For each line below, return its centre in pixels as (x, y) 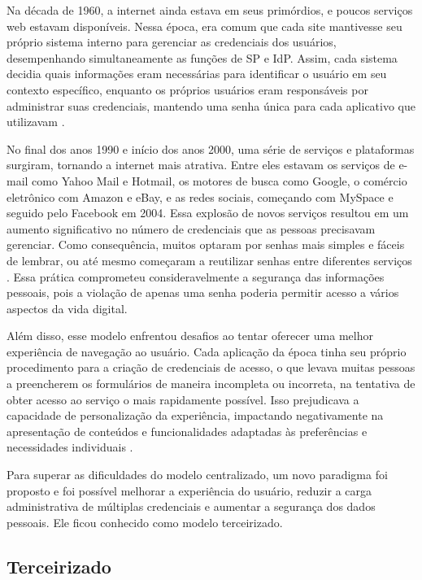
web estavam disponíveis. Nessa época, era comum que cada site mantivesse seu (204, 26)
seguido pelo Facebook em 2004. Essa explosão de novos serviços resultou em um (208, 213)
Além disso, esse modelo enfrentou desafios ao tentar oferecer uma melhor (190, 336)
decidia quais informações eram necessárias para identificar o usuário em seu (197, 74)
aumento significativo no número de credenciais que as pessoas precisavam (191, 228)
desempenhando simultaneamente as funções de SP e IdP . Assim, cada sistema (202, 57)
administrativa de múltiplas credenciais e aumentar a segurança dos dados (191, 506)
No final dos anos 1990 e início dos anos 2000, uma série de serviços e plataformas (211, 148)
